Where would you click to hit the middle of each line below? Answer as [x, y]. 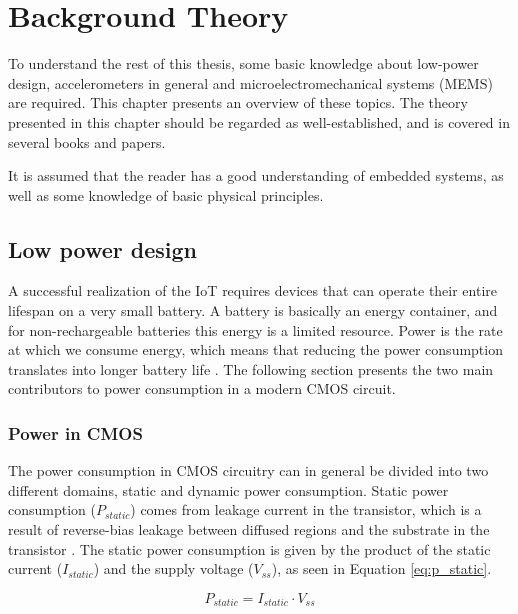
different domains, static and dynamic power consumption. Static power [228, 489]
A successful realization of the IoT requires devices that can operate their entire [253, 290]
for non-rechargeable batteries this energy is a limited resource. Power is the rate [255, 329]
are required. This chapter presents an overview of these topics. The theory [238, 102]
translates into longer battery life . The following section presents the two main [251, 368]
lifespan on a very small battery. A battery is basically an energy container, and [253, 310]
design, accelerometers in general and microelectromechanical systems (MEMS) [250, 82]
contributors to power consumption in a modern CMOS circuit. [202, 388]
